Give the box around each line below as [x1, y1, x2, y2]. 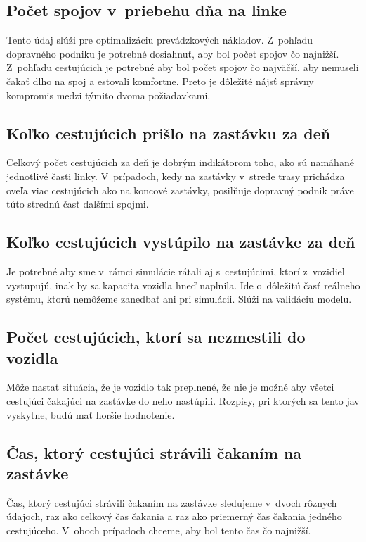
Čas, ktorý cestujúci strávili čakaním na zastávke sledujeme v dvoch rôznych [6, 495, 337, 510]
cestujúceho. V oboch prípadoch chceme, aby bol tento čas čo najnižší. [6, 522, 311, 537]
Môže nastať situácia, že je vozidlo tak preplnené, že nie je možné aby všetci [6, 379, 334, 394]
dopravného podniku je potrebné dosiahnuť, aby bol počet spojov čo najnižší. [6, 46, 339, 61]
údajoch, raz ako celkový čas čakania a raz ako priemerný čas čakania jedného [6, 509, 342, 524]
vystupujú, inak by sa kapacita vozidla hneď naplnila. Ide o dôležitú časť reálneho [6, 277, 360, 292]
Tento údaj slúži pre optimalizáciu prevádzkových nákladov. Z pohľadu [6, 32, 313, 47]
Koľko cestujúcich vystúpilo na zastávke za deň [6, 231, 355, 253]
